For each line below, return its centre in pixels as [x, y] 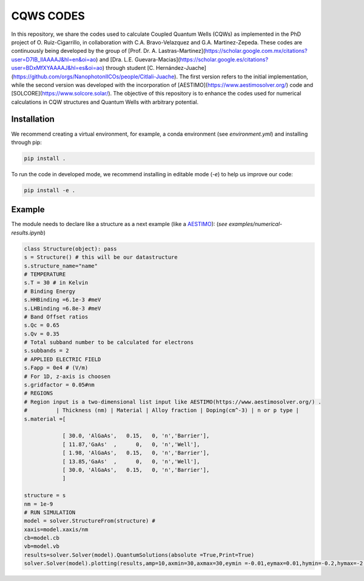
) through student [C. [128, 68]
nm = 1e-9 [39, 504]
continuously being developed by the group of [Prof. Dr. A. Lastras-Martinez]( [108, 51]
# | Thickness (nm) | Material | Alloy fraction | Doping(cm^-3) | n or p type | [162, 411]
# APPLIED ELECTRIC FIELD [62, 359]
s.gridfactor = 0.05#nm [59, 385]
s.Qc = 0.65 [42, 325]
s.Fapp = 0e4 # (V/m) [56, 368]
